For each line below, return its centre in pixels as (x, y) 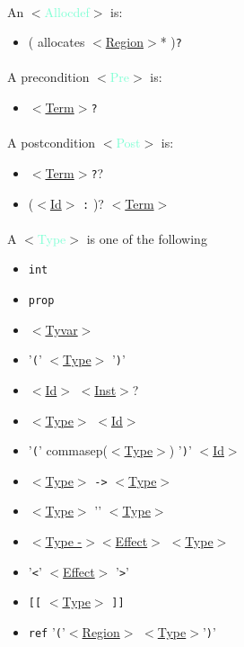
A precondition (48, 77)
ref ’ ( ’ (47, 631)
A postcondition (52, 143)
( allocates (57, 42)
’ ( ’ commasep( (68, 450)
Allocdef (67, 11)
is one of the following (147, 238)
